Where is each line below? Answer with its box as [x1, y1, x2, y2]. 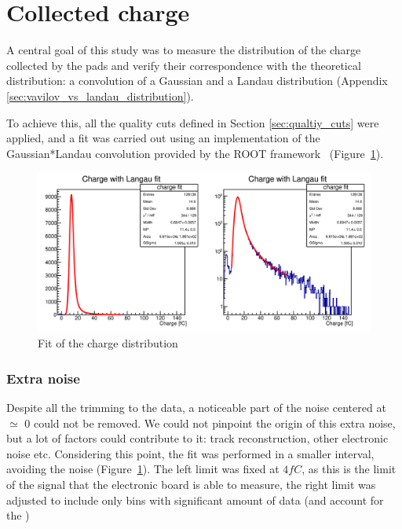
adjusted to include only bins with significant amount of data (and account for [6, 491, 384, 508]
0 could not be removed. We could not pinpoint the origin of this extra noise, [24, 414, 396, 431]
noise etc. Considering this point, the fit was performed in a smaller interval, [6, 445, 375, 461]
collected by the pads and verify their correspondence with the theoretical [6, 57, 361, 73]
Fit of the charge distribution [38, 335, 178, 351]
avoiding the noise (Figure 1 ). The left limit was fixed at [6, 461, 280, 477]
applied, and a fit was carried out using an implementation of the [6, 130, 320, 146]
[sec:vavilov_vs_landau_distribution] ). [6, 87, 194, 104]
